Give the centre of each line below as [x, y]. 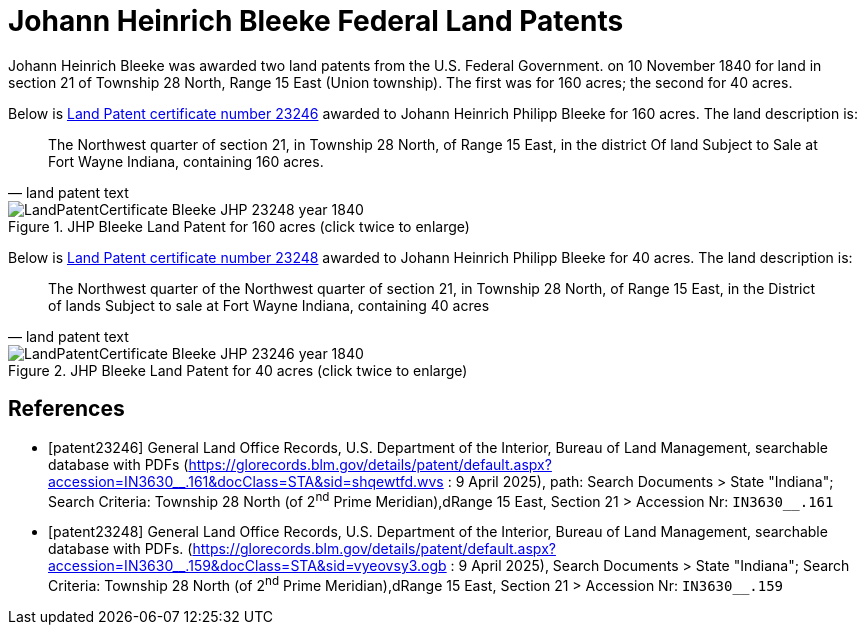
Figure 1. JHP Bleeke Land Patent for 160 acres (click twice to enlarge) [239, 226]
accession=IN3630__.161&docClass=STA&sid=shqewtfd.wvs [246, 481]
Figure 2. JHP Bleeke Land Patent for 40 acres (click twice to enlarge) [238, 370]
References [66, 409]
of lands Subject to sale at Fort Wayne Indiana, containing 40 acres [269, 305]
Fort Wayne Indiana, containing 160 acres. [186, 161]
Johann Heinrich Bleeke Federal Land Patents [316, 21]
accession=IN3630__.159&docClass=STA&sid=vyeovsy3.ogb [247, 566]
